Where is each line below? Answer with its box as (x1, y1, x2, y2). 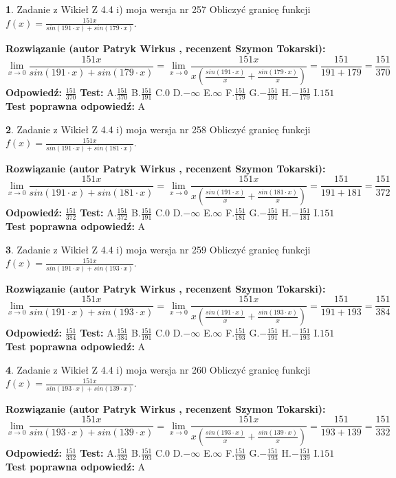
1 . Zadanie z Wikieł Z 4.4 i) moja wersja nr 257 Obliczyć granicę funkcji (5, 2, 311, 16)
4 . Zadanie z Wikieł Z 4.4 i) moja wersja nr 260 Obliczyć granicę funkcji (5, 362, 311, 376)
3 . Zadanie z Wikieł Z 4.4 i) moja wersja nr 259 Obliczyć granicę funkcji (5, 242, 311, 256)
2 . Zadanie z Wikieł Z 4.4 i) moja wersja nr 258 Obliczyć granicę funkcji (5, 122, 311, 136)
